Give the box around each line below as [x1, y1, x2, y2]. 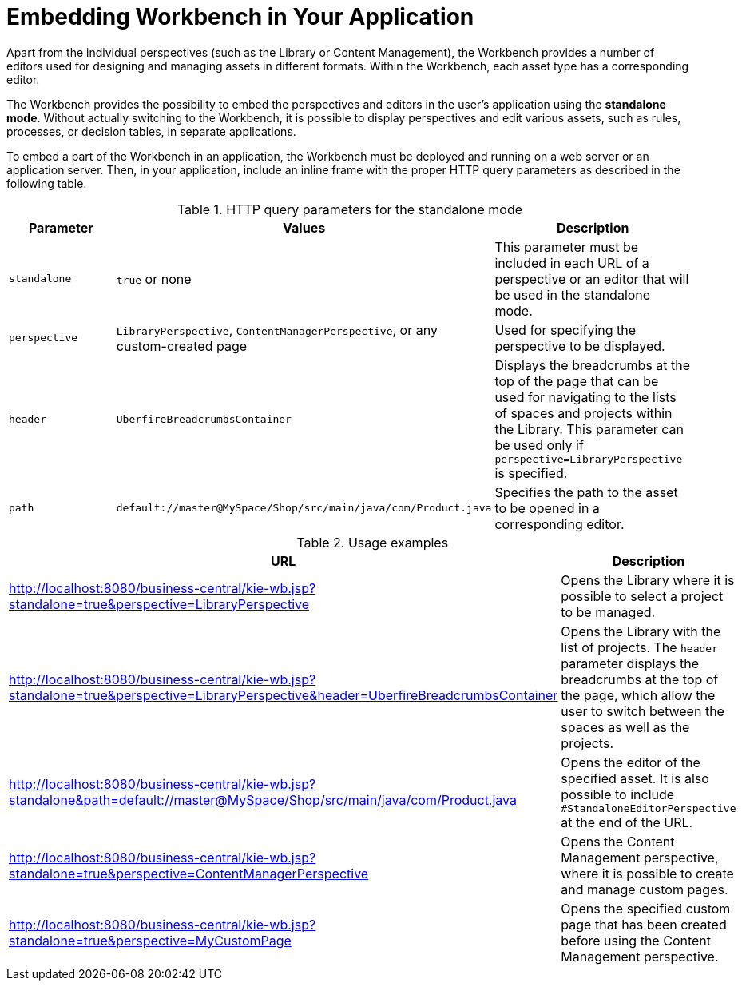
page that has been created [561, 916, 727, 933]
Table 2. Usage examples [296, 534, 449, 551]
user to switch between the [561, 702, 724, 719]
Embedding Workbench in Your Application [6, 3, 474, 30]
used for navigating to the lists [494, 388, 677, 405]
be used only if [494, 436, 584, 453]
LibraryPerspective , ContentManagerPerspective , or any [116, 321, 438, 338]
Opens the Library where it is [561, 571, 735, 588]
